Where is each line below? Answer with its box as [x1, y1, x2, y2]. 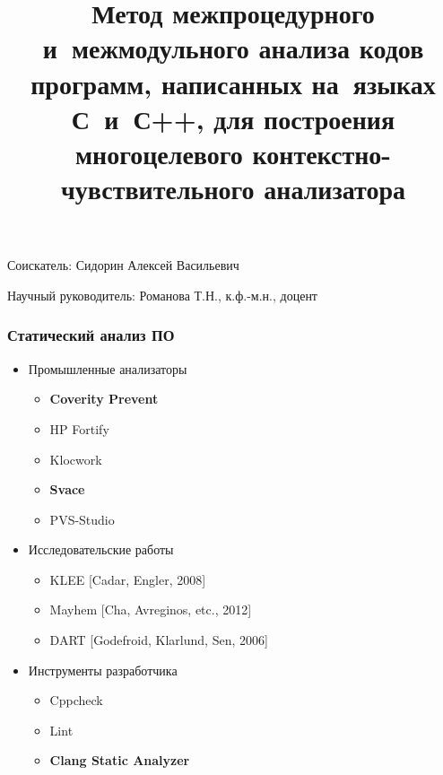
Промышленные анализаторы [28, 359, 187, 378]
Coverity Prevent [49, 389, 159, 408]
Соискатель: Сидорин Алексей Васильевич [7, 256, 239, 274]
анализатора [264, 170, 405, 207]
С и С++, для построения [71, 100, 395, 136]
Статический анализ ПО [7, 324, 175, 346]
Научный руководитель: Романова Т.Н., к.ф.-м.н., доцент [7, 285, 317, 304]
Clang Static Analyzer [49, 751, 190, 770]
